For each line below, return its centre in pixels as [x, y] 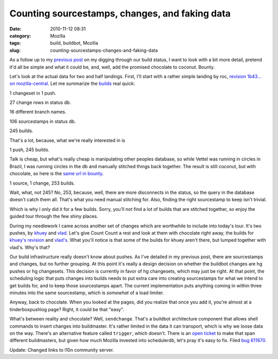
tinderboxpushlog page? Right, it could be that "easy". [67, 309]
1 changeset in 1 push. [33, 93]
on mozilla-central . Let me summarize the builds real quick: [72, 84]
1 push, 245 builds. [30, 150]
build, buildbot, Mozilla [74, 43]
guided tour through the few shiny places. [54, 217]
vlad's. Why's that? [30, 247]
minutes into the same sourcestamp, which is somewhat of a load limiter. [87, 293]
